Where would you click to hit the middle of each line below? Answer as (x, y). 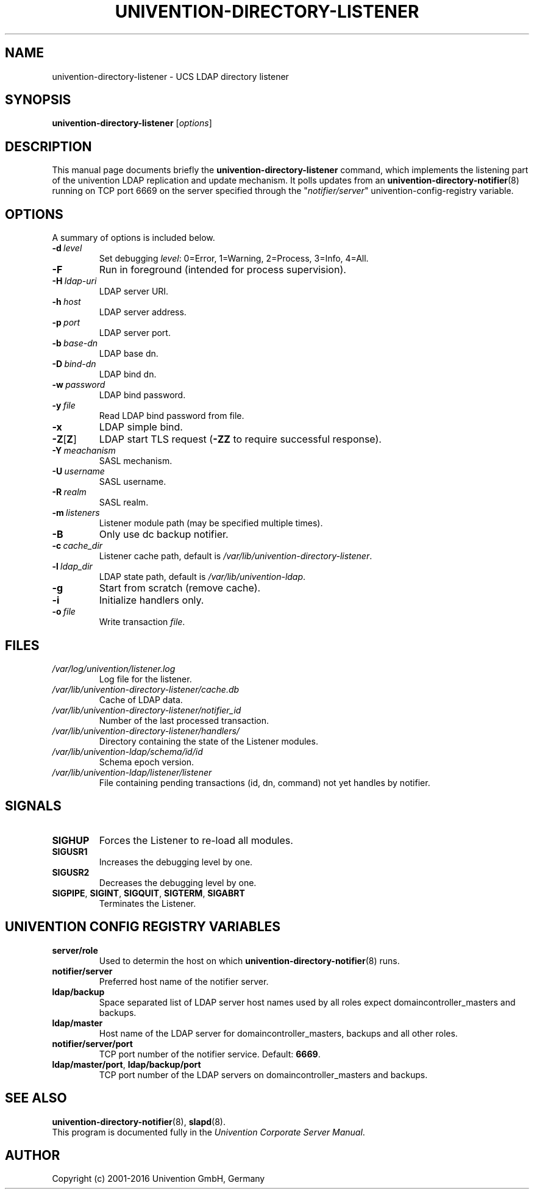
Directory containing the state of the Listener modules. (208, 741)
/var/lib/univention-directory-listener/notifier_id (147, 710)
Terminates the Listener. (148, 903)
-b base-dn (75, 343)
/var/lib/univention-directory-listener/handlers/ (146, 731)
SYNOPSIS (38, 100)
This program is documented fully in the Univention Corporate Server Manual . (208, 1132)
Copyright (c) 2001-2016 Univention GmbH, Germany (158, 1179)
